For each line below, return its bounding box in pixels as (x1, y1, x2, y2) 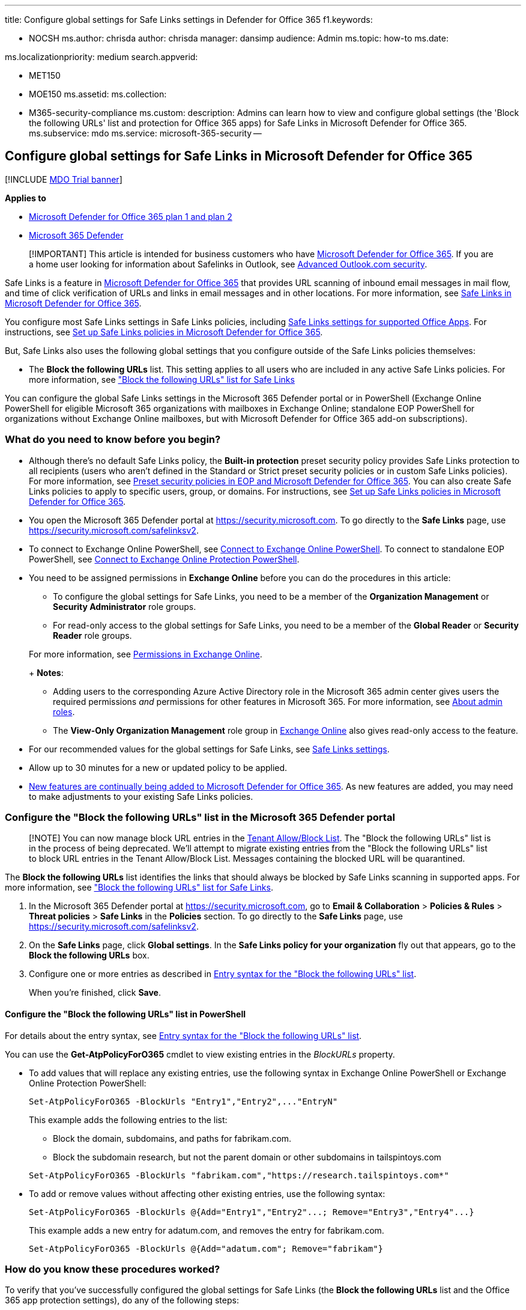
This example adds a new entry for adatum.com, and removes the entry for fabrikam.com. (29, 1225, 384, 1235)
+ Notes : (29, 667, 64, 678)
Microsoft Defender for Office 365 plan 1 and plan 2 (29, 211, 232, 222)
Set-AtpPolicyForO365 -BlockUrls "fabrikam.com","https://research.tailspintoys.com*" (29, 1170, 449, 1180)
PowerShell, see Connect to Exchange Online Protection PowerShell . (29, 553, 300, 564)
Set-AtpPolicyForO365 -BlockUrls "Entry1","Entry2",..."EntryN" (29, 1096, 338, 1106)
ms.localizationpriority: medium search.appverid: (5, 52, 198, 62)
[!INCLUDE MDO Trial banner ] (5, 174, 122, 184)
